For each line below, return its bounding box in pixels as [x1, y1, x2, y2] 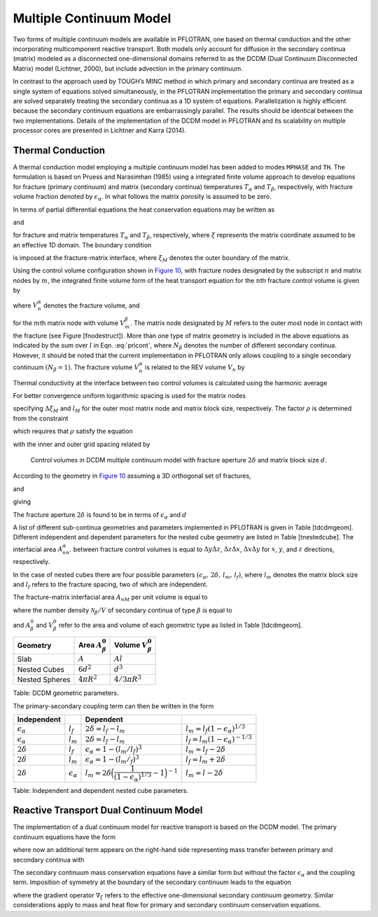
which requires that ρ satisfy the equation [13, 427, 133, 436]
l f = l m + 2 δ [185, 755, 226, 766]
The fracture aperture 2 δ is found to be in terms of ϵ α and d [13, 510, 187, 520]
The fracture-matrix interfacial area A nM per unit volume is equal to [13, 593, 208, 603]
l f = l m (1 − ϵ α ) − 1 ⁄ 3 [185, 733, 252, 745]
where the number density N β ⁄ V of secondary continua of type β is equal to [13, 606, 232, 616]
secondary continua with [13, 855, 85, 864]
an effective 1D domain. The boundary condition [13, 240, 152, 249]
